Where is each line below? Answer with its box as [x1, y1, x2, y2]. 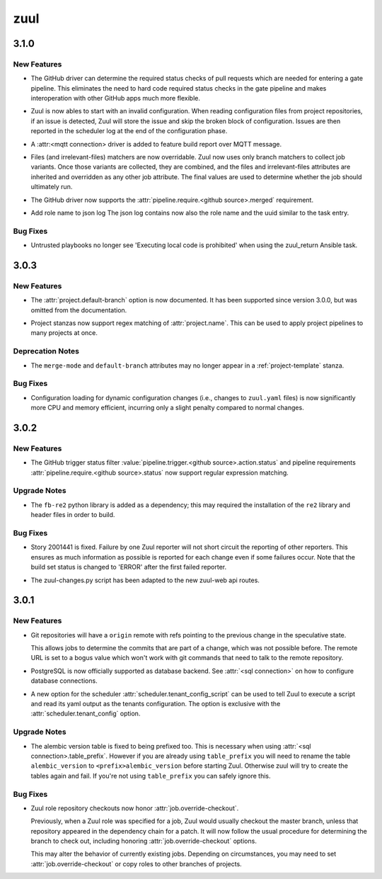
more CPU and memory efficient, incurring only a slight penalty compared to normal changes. [30, 404, 304, 412]
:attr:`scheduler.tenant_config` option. [30, 709, 141, 718]
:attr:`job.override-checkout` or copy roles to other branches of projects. [30, 859, 242, 868]
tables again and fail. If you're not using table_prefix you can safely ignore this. [30, 771, 272, 780]
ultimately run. [30, 183, 73, 191]
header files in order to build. [30, 511, 115, 519]
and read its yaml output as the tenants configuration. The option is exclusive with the [30, 700, 281, 708]
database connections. [30, 676, 98, 685]
